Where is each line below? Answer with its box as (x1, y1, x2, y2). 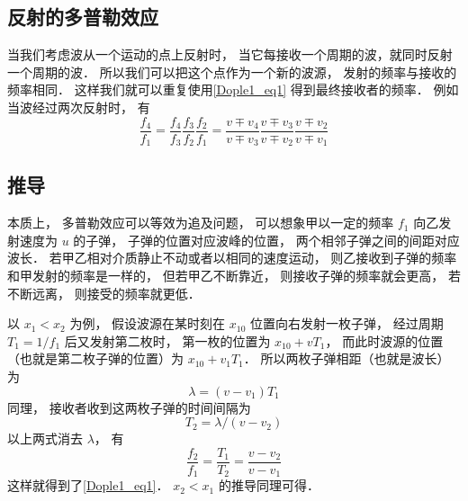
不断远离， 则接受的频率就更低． (7, 283, 201, 302)
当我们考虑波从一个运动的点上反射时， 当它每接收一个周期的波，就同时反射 (7, 45, 453, 64)
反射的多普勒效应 (7, 3, 158, 31)
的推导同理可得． (218, 476, 319, 495)
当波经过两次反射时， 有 (7, 97, 150, 116)
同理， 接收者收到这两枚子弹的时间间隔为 (7, 398, 251, 416)
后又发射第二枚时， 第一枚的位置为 (64, 331, 271, 350)
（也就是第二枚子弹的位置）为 (7, 349, 184, 368)
